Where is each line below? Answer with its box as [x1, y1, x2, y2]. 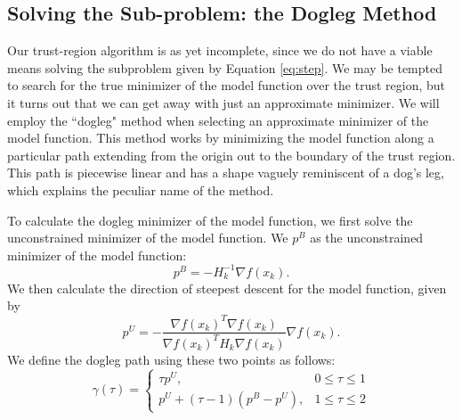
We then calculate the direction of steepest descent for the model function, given [7, 278, 447, 297]
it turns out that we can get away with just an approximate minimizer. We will [7, 93, 440, 111]
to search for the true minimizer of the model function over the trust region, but [7, 76, 445, 95]
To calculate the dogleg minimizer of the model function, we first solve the [7, 210, 413, 229]
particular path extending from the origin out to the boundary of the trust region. [7, 145, 456, 164]
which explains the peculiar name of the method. [7, 180, 274, 199]
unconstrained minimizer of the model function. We [7, 228, 288, 247]
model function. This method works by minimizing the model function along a [7, 128, 434, 147]
